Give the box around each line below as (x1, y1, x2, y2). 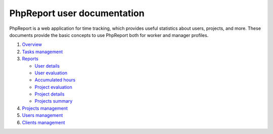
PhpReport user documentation (9, 8, 145, 19)
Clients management (22, 119, 65, 125)
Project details (34, 91, 65, 97)
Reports (22, 56, 39, 62)
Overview (22, 41, 42, 48)
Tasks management (22, 49, 63, 55)
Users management (22, 112, 63, 118)
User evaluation (34, 70, 68, 76)
